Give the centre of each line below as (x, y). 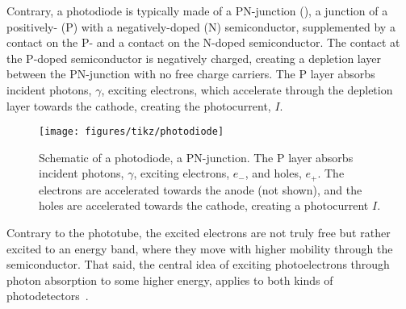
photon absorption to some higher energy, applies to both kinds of (170, 280)
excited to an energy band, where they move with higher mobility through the (200, 248)
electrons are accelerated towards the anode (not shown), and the (201, 189)
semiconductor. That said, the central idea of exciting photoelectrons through (198, 264)
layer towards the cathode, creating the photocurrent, (139, 105)
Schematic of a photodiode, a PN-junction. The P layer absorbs (196, 157)
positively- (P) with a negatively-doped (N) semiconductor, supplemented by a (201, 26)
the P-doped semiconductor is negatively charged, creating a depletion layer (194, 58)
